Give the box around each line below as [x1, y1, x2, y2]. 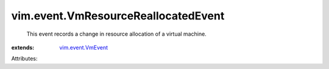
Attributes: [11, 55, 38, 62]
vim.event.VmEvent [59, 44, 108, 51]
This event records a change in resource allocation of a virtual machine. [26, 30, 207, 38]
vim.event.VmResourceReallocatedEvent [11, 9, 225, 22]
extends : [11, 44, 35, 51]
